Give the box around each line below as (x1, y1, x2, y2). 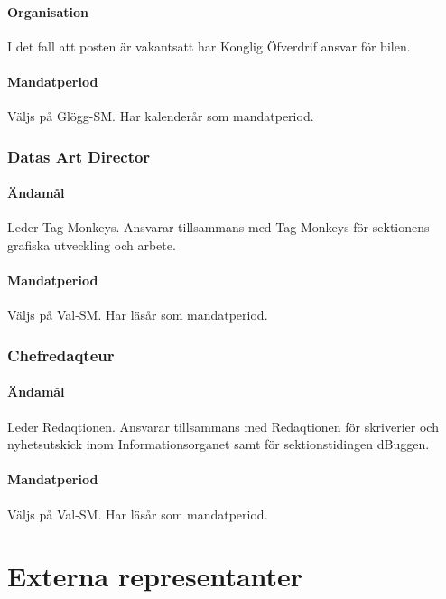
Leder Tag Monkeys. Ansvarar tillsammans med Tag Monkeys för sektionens (7, 218, 430, 237)
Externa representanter (7, 557, 303, 594)
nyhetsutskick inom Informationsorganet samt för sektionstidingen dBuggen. (7, 435, 430, 454)
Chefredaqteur (7, 343, 115, 366)
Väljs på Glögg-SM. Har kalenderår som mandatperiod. (7, 107, 314, 126)
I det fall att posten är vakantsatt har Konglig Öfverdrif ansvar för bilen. (7, 36, 411, 55)
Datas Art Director (7, 145, 151, 167)
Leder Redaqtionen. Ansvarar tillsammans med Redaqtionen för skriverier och (7, 416, 439, 435)
